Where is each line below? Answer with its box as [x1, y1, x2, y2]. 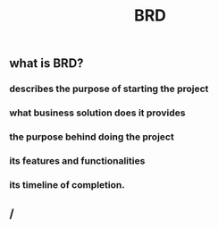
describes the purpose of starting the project [9, 82, 209, 95]
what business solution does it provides [9, 106, 186, 119]
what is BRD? [9, 55, 84, 72]
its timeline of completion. [9, 178, 125, 191]
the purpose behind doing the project [9, 131, 174, 143]
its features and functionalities [9, 154, 146, 166]
